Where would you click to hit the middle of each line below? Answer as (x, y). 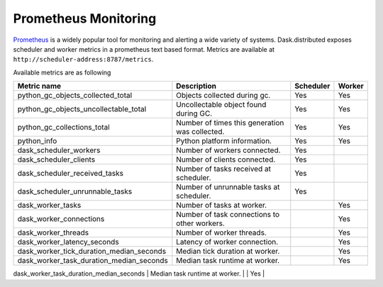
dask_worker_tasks (49, 206)
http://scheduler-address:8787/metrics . (83, 60)
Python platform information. (224, 141)
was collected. (200, 132)
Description (196, 86)
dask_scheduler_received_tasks (71, 174)
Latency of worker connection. (227, 242)
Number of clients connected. (226, 159)
